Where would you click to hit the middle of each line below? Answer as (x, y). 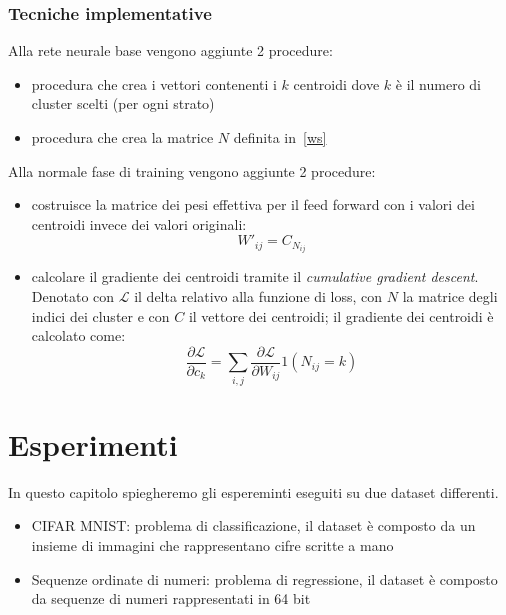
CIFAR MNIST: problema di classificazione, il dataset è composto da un (253, 525)
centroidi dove (336, 83)
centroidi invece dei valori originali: (139, 223)
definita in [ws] (280, 137)
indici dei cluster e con (100, 315)
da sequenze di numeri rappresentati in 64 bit (171, 598)
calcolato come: (78, 335)
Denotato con (73, 296)
